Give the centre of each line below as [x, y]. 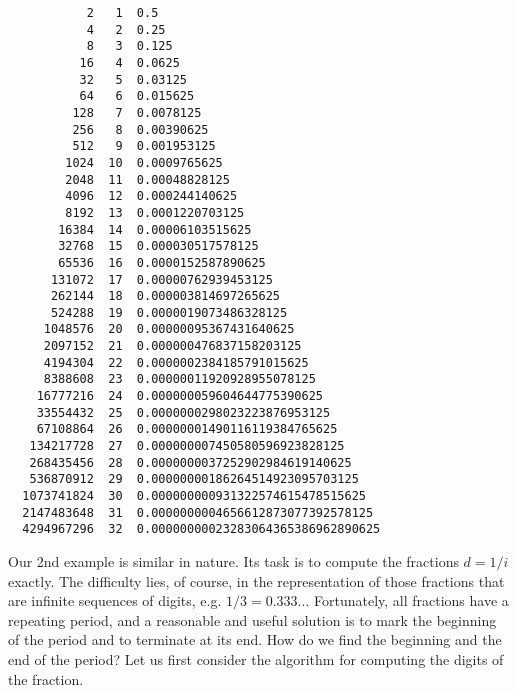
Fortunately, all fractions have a [411, 600]
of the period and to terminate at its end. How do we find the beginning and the [255, 639]
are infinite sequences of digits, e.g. [115, 600]
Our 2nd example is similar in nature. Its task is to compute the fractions [233, 561]
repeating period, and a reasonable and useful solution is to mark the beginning [252, 619]
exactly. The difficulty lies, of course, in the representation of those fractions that [256, 580]
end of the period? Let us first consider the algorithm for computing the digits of [256, 658]
